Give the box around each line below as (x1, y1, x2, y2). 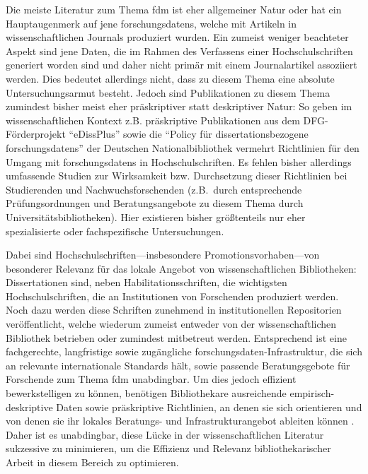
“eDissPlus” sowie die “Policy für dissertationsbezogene (69, 126, 309, 141)
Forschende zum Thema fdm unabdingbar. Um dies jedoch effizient (6, 372, 297, 386)
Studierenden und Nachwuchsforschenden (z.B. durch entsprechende (6, 182, 302, 196)
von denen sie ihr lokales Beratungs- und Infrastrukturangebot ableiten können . (6, 413, 355, 428)
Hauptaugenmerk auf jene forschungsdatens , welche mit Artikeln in (6, 16, 297, 30)
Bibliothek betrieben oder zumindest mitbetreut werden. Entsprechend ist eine (6, 330, 347, 345)
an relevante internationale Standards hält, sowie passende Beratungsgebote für (6, 357, 350, 372)
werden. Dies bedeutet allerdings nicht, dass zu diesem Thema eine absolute (6, 71, 335, 85)
